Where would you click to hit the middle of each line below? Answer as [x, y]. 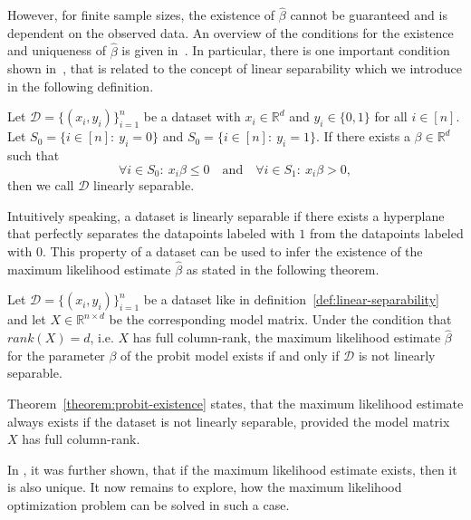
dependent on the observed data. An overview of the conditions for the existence [231, 32]
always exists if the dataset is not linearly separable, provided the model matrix [229, 421]
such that [34, 155]
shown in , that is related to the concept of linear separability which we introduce [235, 68]
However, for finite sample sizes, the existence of [141, 15]
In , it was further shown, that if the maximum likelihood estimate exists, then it [232, 469]
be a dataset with [192, 116]
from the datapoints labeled [386, 233]
